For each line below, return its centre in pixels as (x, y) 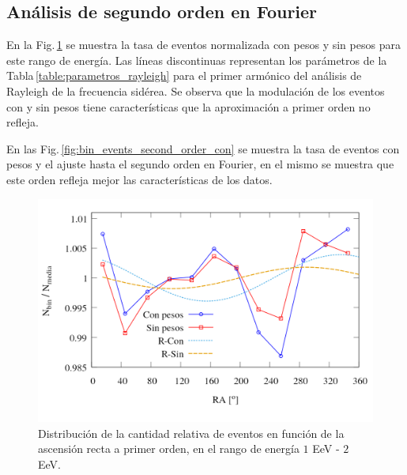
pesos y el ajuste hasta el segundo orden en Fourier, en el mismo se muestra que (200, 164)
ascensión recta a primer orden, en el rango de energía (169, 449)
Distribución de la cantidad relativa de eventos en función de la (191, 433)
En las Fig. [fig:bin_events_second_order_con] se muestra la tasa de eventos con (203, 148)
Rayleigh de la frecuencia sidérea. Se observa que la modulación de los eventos (196, 90)
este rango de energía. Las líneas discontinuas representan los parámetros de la (197, 60)
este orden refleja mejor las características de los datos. (139, 179)
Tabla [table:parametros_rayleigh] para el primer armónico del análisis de (184, 75)
